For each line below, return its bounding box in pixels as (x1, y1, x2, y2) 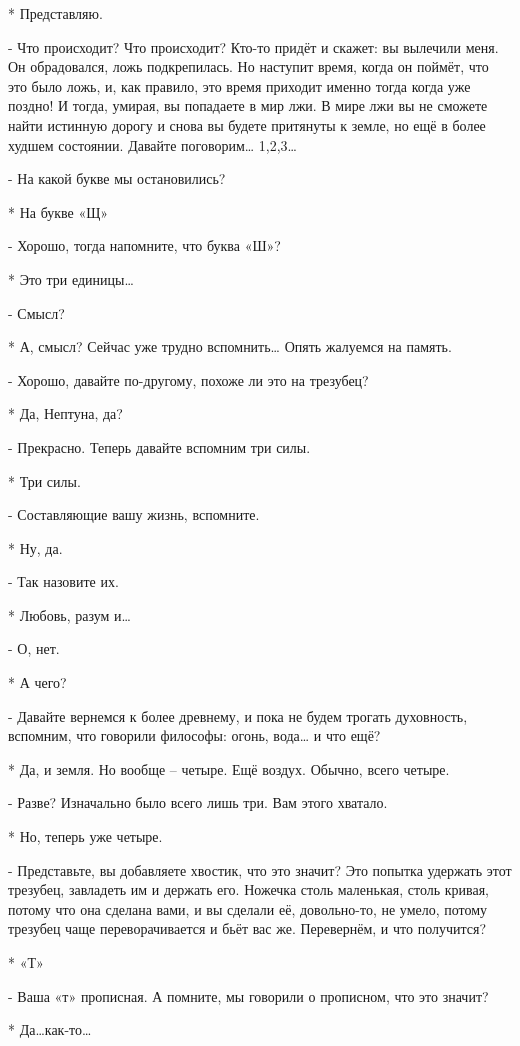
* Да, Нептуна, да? (8, 403, 123, 424)
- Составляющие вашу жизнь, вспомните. (8, 504, 260, 525)
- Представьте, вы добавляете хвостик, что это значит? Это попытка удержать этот (8, 859, 512, 880)
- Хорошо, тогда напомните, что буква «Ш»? (8, 235, 281, 256)
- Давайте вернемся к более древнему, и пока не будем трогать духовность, (8, 705, 468, 726)
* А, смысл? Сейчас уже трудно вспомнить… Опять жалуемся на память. (8, 336, 452, 357)
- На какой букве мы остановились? (8, 168, 226, 189)
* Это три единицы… (8, 268, 134, 289)
